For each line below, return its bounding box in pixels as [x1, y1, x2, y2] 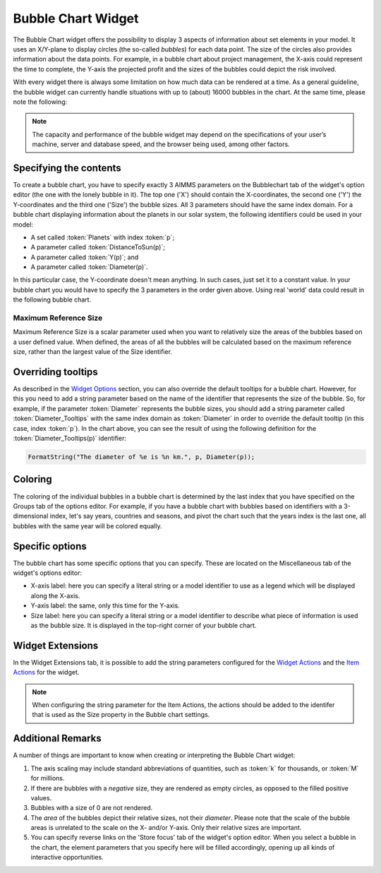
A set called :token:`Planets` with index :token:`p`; [30, 233, 175, 242]
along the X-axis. [30, 591, 80, 600]
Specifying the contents [13, 162, 121, 174]
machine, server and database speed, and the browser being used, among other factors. [32, 140, 290, 148]
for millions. [30, 774, 65, 783]
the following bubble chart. [13, 295, 92, 304]
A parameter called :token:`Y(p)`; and [30, 253, 139, 261]
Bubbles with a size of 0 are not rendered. [30, 804, 153, 812]
